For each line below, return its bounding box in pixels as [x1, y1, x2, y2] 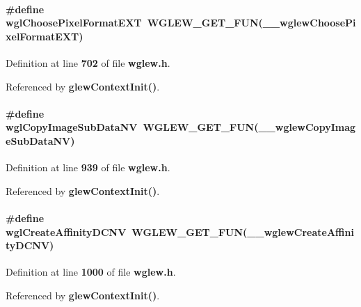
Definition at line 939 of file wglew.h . [6, 160, 170, 175]
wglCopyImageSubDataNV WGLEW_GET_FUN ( [6, 120, 259, 134]
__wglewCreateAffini [247, 224, 354, 239]
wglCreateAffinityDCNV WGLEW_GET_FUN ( [6, 224, 248, 239]
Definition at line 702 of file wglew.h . [6, 55, 170, 70]
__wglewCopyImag [258, 120, 356, 134]
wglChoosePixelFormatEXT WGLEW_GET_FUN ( [6, 15, 263, 30]
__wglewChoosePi [262, 15, 356, 30]
